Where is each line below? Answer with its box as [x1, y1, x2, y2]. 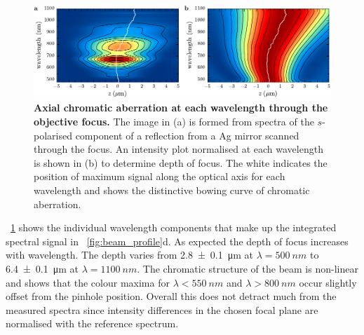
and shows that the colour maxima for [6, 275, 170, 289]
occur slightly [299, 275, 357, 289]
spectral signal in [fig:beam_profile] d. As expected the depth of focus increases [6, 233, 349, 248]
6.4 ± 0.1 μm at [6, 261, 79, 275]
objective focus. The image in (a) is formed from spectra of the [34, 114, 314, 129]
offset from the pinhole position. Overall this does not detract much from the [6, 289, 337, 303]
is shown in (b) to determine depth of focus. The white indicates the [34, 155, 328, 170]
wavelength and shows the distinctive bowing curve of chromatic [34, 182, 310, 197]
